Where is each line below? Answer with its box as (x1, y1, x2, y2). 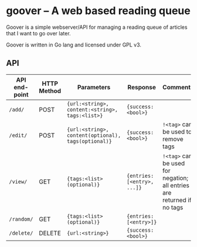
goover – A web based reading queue (6, 4, 191, 18)
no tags (162, 203, 184, 211)
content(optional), (66, 132, 121, 139)
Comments (162, 83, 194, 91)
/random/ (9, 216, 33, 222)
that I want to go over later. (6, 29, 72, 36)
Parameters (77, 83, 111, 91)
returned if (162, 196, 192, 204)
